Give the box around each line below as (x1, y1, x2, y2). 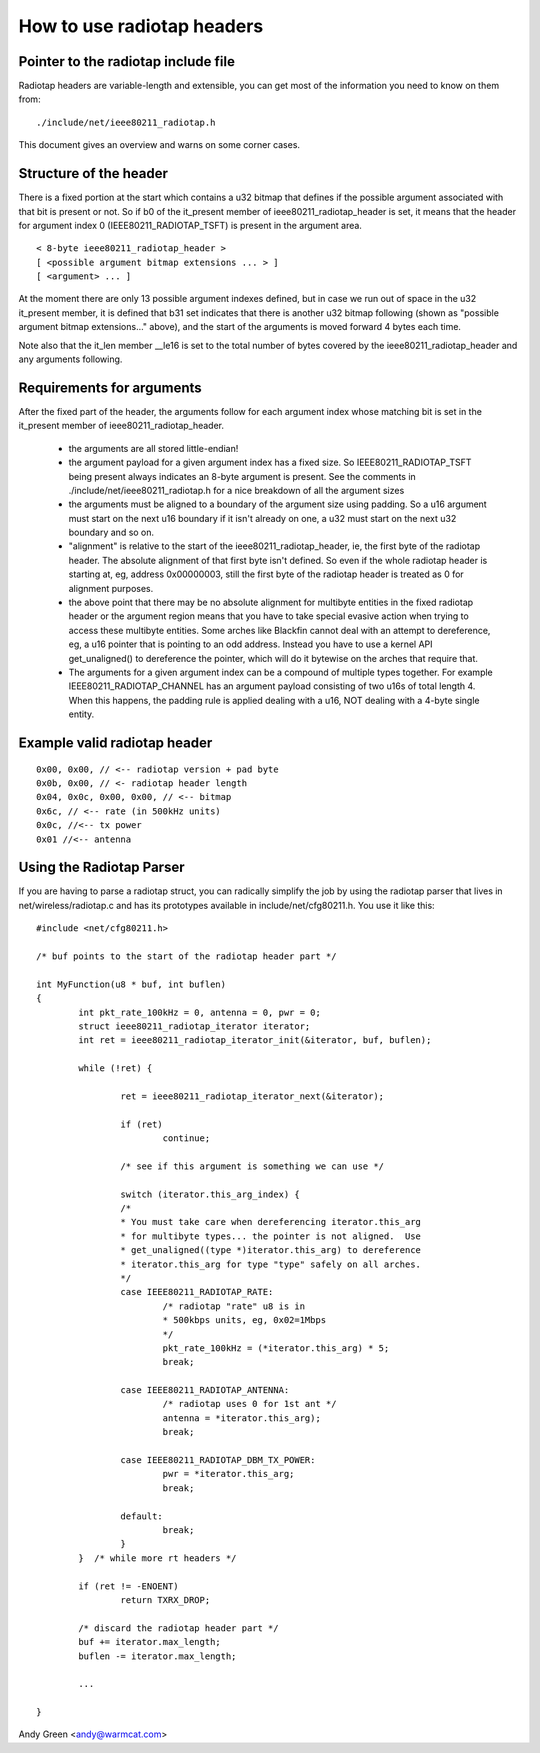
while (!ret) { (78, 1063, 153, 1074)
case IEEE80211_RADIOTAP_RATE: (120, 1286, 274, 1298)
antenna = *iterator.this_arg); (162, 1412, 322, 1424)
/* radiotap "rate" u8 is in (162, 1300, 305, 1312)
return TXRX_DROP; (120, 1594, 211, 1605)
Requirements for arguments (18, 379, 202, 396)
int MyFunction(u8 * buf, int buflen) (36, 978, 227, 990)
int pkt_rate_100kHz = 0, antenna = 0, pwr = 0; (78, 1006, 322, 1018)
